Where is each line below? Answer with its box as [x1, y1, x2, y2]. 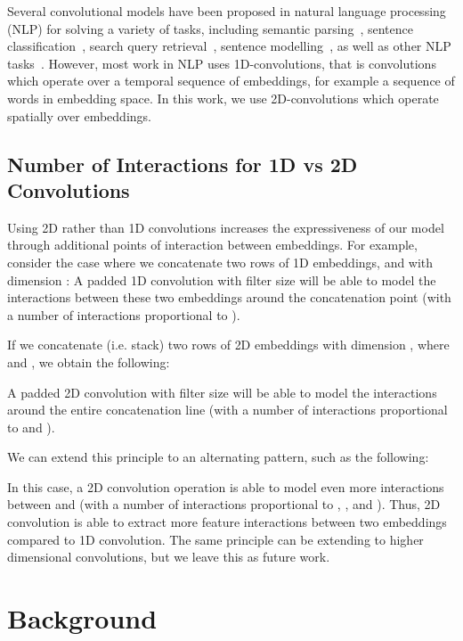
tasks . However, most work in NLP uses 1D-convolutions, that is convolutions [7, 53, 436, 72]
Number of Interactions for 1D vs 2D [7, 150, 358, 177]
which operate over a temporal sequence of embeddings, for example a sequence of [7, 71, 455, 90]
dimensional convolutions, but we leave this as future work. [7, 547, 330, 566]
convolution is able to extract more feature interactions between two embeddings [7, 513, 447, 531]
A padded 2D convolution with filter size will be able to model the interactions [7, 382, 437, 401]
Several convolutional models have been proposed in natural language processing [7, 2, 446, 20]
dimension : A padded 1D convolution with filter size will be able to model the [7, 270, 436, 289]
